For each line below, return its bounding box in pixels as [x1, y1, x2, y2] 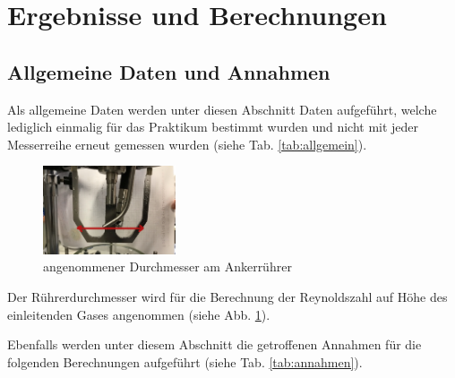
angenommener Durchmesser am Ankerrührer [43, 257, 292, 276]
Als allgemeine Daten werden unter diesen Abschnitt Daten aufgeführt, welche [7, 99, 437, 118]
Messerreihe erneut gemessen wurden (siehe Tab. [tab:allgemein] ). [7, 134, 367, 153]
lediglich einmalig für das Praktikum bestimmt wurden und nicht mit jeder [7, 117, 419, 136]
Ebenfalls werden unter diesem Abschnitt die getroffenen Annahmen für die [7, 335, 422, 354]
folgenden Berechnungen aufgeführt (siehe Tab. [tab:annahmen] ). [7, 352, 363, 371]
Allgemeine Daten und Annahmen [7, 57, 331, 85]
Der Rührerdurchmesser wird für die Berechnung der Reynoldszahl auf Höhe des [7, 288, 448, 306]
